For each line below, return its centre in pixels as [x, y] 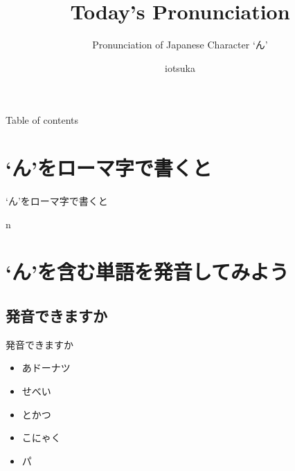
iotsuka [180, 67]
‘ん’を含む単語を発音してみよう [147, 271]
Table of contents [42, 120]
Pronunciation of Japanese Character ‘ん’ [180, 45]
